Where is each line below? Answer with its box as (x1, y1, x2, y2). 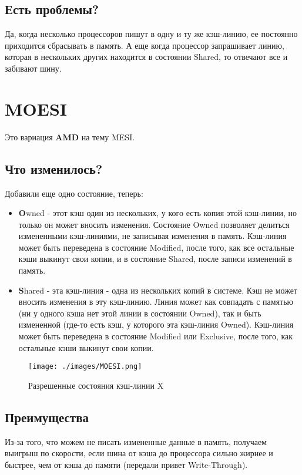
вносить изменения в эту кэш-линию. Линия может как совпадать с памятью (18, 295, 294, 308)
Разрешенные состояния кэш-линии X (28, 379, 164, 391)
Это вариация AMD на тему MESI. (5, 130, 135, 143)
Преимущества (5, 407, 89, 426)
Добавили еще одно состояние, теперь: (5, 187, 143, 199)
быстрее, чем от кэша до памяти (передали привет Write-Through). (5, 458, 248, 470)
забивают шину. (5, 62, 62, 74)
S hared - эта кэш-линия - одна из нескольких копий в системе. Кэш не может (18, 284, 298, 296)
